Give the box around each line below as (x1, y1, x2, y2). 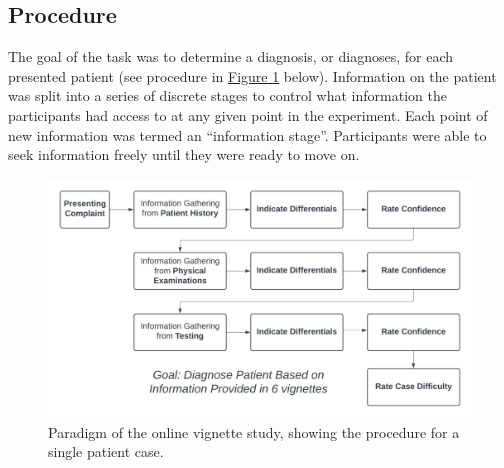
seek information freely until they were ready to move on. (8, 144, 360, 165)
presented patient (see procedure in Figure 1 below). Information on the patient (8, 65, 497, 86)
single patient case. (48, 441, 164, 462)
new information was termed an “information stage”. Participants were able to (8, 124, 487, 145)
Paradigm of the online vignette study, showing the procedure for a (48, 421, 460, 442)
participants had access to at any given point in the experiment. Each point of (8, 104, 488, 125)
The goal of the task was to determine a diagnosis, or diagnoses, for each (8, 46, 454, 67)
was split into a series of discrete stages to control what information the (8, 85, 447, 106)
